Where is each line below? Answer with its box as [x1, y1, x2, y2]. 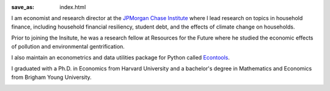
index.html [59, 4, 86, 10]
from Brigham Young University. [11, 73, 92, 81]
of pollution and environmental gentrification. [11, 42, 125, 50]
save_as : [11, 4, 35, 10]
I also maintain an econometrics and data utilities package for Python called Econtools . [11, 53, 230, 61]
